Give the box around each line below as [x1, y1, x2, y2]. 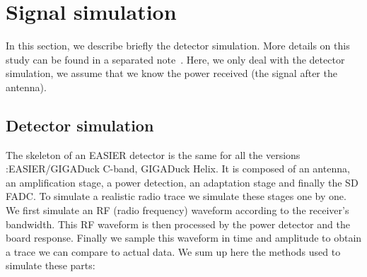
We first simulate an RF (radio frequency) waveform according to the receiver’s [6, 203, 349, 218]
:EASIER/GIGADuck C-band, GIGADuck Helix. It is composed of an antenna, [6, 161, 350, 176]
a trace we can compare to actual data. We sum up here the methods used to [6, 244, 341, 259]
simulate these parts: [6, 258, 95, 273]
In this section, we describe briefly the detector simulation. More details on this [6, 38, 350, 53]
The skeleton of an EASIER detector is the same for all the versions [6, 147, 301, 162]
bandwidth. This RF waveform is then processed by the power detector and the [6, 216, 350, 231]
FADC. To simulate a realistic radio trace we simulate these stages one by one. [6, 189, 346, 204]
